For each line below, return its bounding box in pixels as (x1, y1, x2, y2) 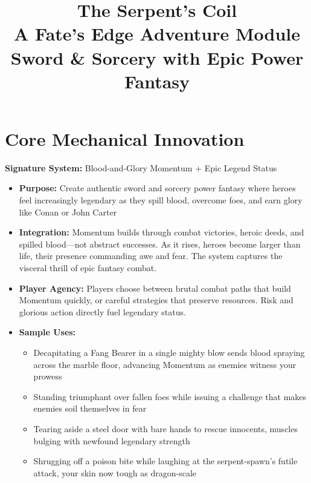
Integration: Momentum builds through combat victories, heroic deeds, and (19, 226, 304, 238)
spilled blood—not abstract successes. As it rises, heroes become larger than (19, 237, 301, 250)
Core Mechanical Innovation (5, 126, 245, 151)
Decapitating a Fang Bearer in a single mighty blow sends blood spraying (33, 346, 305, 358)
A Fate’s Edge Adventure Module (14, 21, 300, 46)
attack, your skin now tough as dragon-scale (33, 466, 197, 479)
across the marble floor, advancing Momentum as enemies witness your (33, 358, 297, 370)
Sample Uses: (19, 326, 76, 338)
